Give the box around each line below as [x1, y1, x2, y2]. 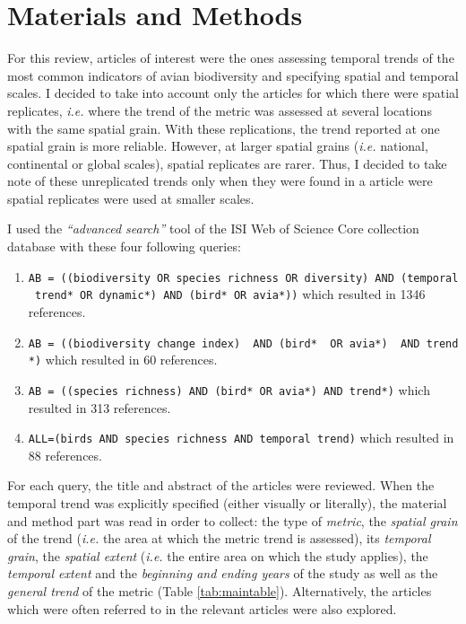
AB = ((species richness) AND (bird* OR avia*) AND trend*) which [28, 380, 430, 399]
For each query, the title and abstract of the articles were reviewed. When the [7, 476, 435, 495]
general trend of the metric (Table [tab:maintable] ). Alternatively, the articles [7, 581, 432, 600]
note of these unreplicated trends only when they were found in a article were [7, 171, 433, 190]
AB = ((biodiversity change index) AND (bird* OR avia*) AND [28, 337, 420, 350]
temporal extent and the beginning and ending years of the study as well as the [7, 564, 438, 583]
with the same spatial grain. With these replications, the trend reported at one [7, 119, 440, 137]
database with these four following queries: [7, 237, 241, 256]
